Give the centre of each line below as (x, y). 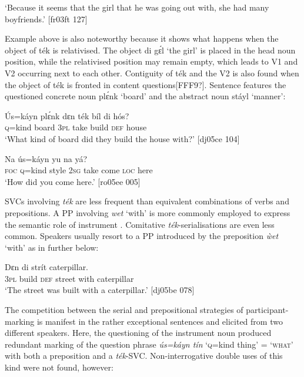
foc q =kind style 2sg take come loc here (79, 170)
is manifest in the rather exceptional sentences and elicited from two (160, 321)
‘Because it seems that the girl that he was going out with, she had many (137, 7)
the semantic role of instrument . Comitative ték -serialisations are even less (140, 224)
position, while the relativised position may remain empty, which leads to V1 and (151, 61)
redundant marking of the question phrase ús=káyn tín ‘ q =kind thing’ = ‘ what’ (149, 344)
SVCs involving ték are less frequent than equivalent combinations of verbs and (147, 201)
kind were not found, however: (59, 367)
